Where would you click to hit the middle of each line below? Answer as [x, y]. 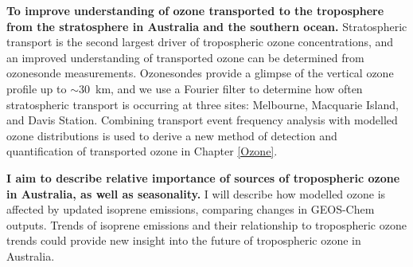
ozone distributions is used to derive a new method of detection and [172, 135]
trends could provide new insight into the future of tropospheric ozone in [184, 240]
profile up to [37, 88]
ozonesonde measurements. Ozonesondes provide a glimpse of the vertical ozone [200, 73]
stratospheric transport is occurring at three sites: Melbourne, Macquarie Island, [203, 104]
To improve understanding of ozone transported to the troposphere [195, 10]
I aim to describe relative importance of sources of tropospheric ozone [203, 177]
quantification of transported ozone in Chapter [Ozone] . [142, 151]
